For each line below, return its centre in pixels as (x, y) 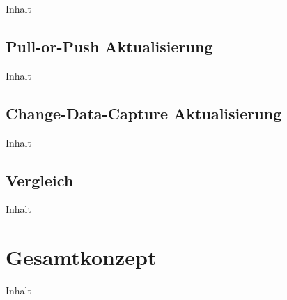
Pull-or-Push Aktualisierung (109, 46)
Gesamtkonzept (81, 257)
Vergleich (40, 180)
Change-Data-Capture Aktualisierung (144, 113)
